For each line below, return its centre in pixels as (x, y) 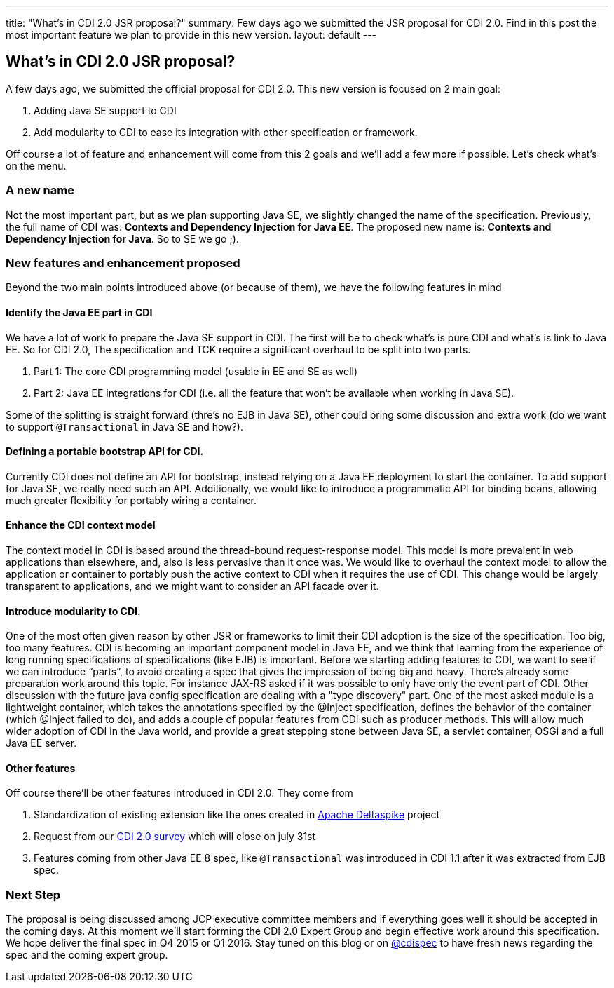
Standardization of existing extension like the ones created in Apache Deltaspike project (237, 815)
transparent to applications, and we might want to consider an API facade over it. (192, 586)
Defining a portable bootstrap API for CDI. (105, 452)
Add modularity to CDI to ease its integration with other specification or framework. (226, 132)
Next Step (33, 894)
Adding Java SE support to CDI (105, 110)
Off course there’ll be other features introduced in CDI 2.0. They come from (179, 793)
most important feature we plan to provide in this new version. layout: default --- (191, 35)
